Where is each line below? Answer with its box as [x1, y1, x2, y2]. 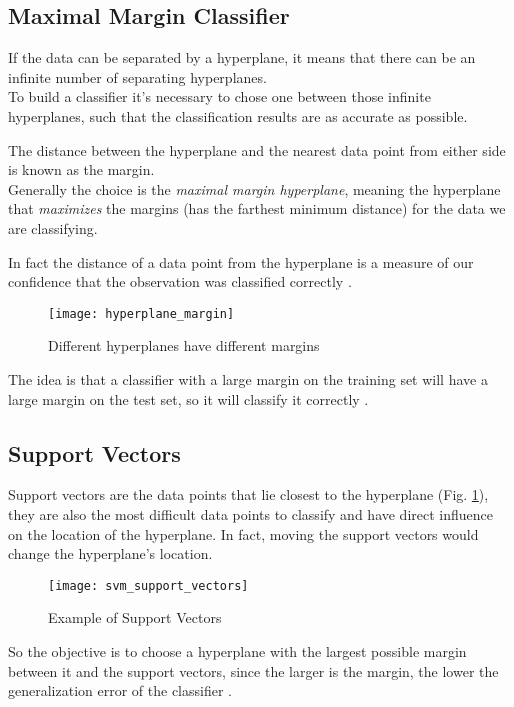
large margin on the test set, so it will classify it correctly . [8, 388, 369, 409]
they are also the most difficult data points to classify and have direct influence [8, 503, 494, 524]
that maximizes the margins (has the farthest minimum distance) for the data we [8, 198, 506, 219]
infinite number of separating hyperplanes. [8, 66, 267, 87]
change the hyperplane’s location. [8, 543, 213, 564]
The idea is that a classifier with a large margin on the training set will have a [8, 368, 488, 389]
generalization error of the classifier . [8, 680, 232, 701]
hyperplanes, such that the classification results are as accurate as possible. [8, 105, 468, 126]
